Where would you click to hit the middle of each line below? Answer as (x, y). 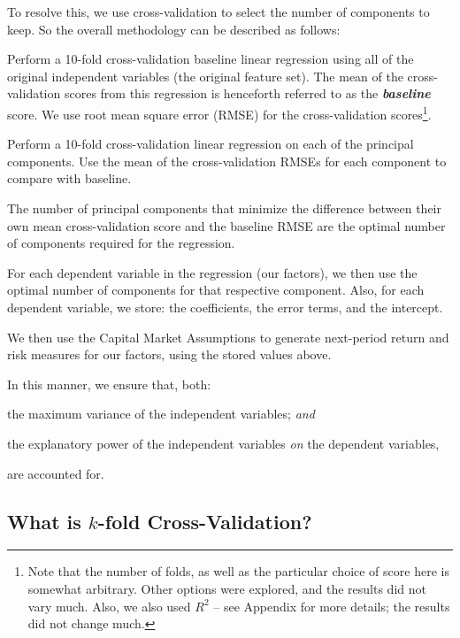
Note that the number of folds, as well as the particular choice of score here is (238, 571)
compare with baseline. (69, 178)
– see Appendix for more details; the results (332, 606)
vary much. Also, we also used (109, 606)
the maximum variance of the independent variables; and (161, 414)
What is (44, 521)
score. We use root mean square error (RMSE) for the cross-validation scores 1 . (219, 112)
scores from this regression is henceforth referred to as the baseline (247, 93)
